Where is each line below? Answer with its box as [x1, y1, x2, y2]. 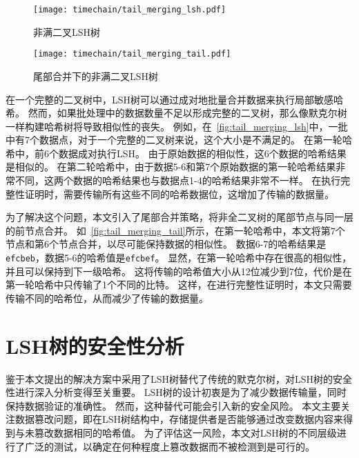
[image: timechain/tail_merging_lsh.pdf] [33, 5, 226, 14]
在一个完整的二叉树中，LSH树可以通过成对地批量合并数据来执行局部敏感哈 [6, 92, 344, 106]
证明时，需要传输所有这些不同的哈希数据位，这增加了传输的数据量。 [24, 186, 334, 201]
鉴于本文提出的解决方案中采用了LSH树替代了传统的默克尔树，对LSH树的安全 [6, 371, 353, 386]
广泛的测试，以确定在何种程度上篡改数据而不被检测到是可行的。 [24, 439, 315, 453]
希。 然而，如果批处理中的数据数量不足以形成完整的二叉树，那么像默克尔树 [6, 106, 347, 120]
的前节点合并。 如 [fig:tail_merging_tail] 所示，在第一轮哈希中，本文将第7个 [6, 223, 345, 237]
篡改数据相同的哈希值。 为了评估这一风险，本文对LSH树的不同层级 [34, 425, 337, 439]
